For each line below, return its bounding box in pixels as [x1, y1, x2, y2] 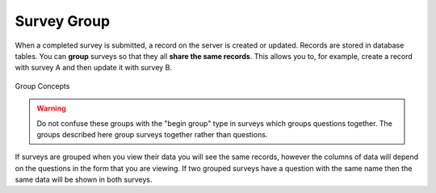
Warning [36, 103, 66, 113]
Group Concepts [15, 81, 70, 90]
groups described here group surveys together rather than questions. [36, 129, 268, 139]
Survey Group [15, 12, 111, 30]
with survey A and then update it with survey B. [15, 63, 173, 73]
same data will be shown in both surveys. [15, 174, 153, 185]
